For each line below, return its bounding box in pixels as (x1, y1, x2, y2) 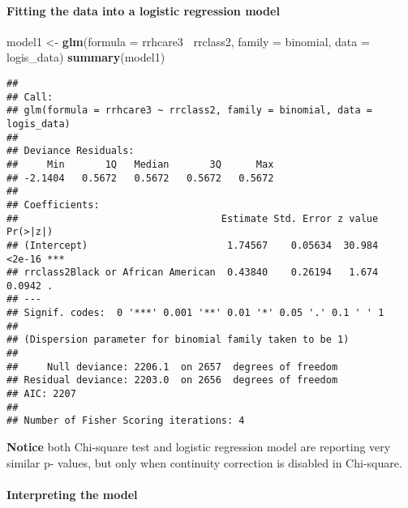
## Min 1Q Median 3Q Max (6, 158, 274, 170)
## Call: (6, 91, 54, 103)
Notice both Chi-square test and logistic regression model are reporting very (6, 438, 391, 455)
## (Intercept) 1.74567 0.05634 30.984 (6, 239, 379, 251)
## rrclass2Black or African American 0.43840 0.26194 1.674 (6, 267, 379, 279)
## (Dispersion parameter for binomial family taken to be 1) (6, 334, 350, 346)
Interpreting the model (6, 485, 138, 502)
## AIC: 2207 (6, 388, 76, 400)
